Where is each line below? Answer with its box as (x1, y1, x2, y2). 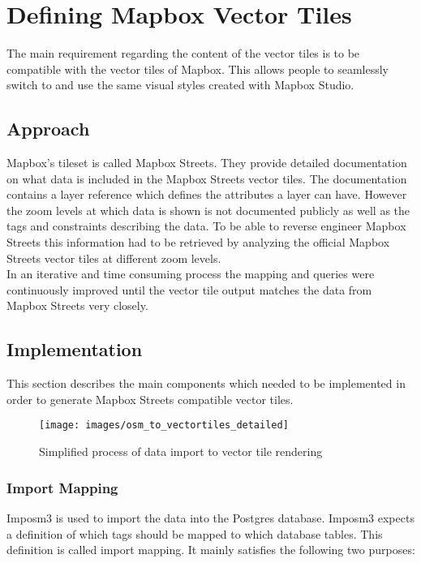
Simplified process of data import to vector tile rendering (39, 443, 323, 460)
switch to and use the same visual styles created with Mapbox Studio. (6, 76, 354, 93)
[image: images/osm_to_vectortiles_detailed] (39, 419, 289, 432)
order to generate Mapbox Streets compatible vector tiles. (6, 390, 294, 407)
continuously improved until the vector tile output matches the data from (6, 281, 372, 298)
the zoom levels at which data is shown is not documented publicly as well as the (6, 201, 410, 218)
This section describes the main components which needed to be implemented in (6, 375, 406, 392)
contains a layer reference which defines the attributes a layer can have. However (6, 186, 407, 203)
